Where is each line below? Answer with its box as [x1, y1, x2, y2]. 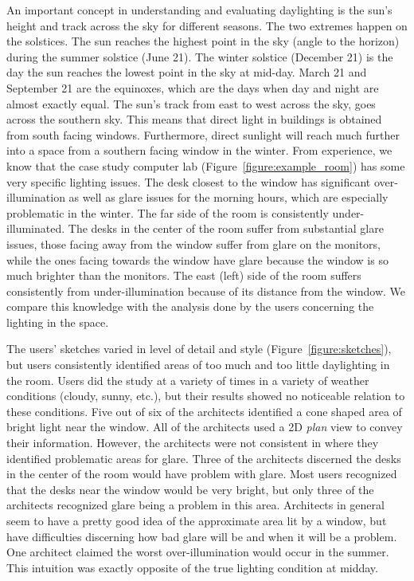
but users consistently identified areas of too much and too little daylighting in [6, 356, 390, 373]
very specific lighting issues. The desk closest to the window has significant [6, 173, 371, 190]
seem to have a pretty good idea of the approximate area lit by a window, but [6, 512, 387, 528]
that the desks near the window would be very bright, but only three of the [6, 481, 374, 497]
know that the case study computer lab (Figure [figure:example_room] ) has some [6, 157, 405, 174]
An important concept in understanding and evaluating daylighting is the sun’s [6, 2, 393, 18]
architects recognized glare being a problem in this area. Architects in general [6, 497, 385, 513]
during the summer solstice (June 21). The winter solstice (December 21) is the [6, 48, 393, 65]
